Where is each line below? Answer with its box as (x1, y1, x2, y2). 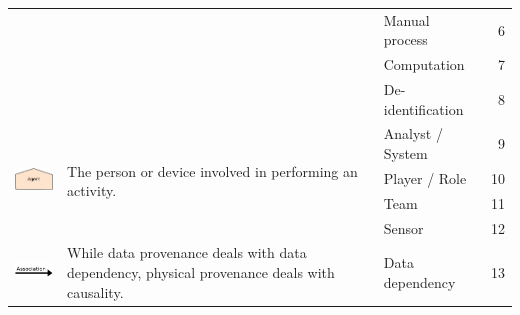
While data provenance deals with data (67, 242, 307, 263)
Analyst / (383, 123, 443, 144)
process (383, 29, 428, 50)
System (383, 143, 428, 164)
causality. (67, 281, 124, 302)
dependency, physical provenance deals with (67, 262, 335, 283)
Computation (383, 54, 465, 75)
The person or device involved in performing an (67, 160, 358, 181)
